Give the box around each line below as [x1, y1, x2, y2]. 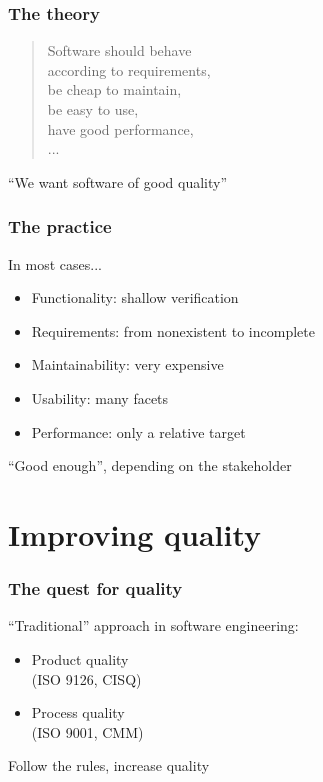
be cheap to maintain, [47, 79, 182, 100]
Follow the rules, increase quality [8, 755, 210, 776]
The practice [8, 214, 112, 239]
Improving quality [8, 513, 262, 554]
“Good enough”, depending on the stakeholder [8, 455, 292, 476]
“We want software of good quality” [8, 171, 228, 192]
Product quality [31, 648, 129, 669]
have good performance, [47, 118, 194, 139]
